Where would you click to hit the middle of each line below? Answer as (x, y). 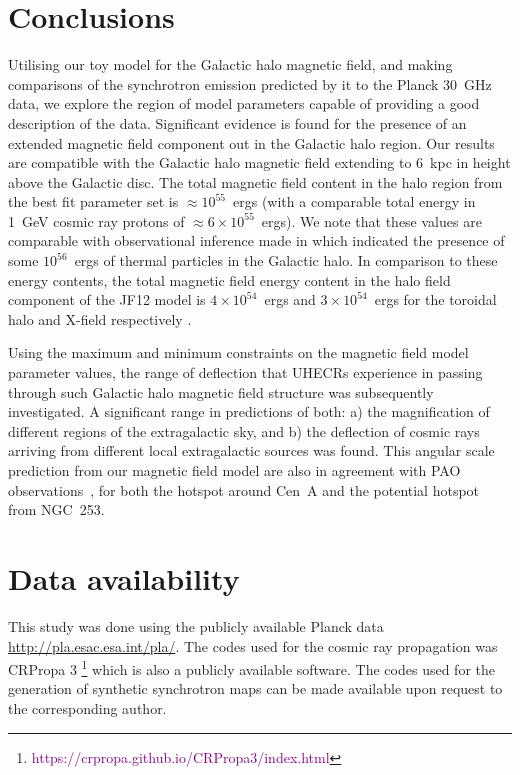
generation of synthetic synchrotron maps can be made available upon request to (255, 688)
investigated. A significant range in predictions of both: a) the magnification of (249, 411)
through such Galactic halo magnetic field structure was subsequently (221, 391)
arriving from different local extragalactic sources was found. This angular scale (251, 450)
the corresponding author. (87, 707)
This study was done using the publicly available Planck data (196, 625)
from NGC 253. (56, 509)
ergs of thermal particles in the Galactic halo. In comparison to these (286, 260)
